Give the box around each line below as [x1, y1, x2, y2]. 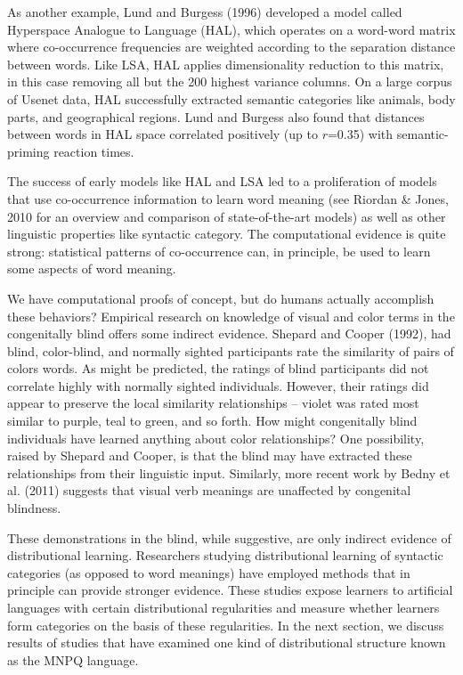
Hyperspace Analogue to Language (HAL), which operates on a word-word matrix [7, 20, 456, 38]
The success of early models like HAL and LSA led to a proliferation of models [7, 172, 437, 191]
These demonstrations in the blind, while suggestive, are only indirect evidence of [7, 528, 451, 547]
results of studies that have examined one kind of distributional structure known [7, 633, 446, 652]
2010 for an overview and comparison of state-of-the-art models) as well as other [7, 207, 446, 225]
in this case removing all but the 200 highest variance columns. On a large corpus [7, 72, 452, 91]
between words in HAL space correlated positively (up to [7, 125, 318, 143]
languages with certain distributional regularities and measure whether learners [7, 598, 440, 616]
